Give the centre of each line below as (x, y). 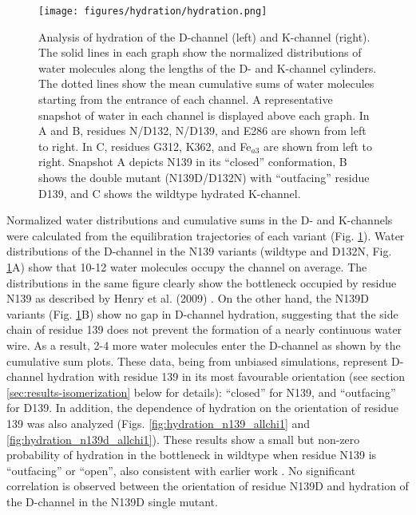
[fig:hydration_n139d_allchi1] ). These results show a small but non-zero (183, 439)
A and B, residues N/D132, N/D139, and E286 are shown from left (202, 131)
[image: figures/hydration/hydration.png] (153, 11)
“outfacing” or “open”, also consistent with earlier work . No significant (181, 470)
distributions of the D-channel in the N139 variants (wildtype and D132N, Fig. (199, 251)
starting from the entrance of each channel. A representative (186, 99)
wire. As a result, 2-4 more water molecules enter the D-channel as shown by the (204, 345)
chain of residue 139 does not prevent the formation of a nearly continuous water (204, 329)
